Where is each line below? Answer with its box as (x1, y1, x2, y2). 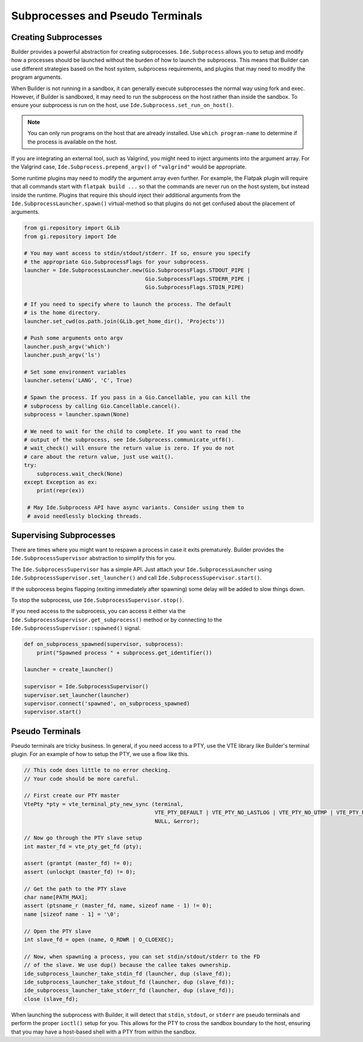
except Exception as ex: (24, 479, 98, 486)
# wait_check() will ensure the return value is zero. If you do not (24, 445, 235, 452)
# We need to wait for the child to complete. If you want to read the (24, 427, 241, 435)
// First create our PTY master (24, 792, 120, 799)
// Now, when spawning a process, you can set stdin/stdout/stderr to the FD (24, 953, 260, 960)
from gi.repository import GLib (24, 225, 120, 231)
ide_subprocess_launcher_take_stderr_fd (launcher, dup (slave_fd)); (24, 987, 235, 994)
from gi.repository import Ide (24, 233, 117, 240)
